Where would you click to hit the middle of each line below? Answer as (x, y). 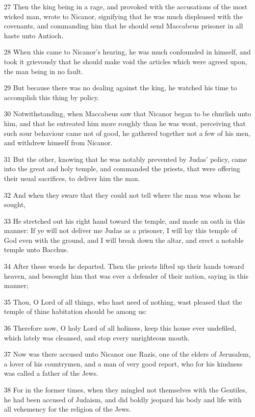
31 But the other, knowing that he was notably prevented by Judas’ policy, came (126, 159)
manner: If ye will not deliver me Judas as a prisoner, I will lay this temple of (121, 230)
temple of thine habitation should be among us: (76, 311)
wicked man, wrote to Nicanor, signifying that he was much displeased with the (123, 16)
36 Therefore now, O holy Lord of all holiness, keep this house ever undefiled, (120, 328)
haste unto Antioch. (34, 35)
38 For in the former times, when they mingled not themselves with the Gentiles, (126, 390)
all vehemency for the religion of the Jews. (67, 409)
